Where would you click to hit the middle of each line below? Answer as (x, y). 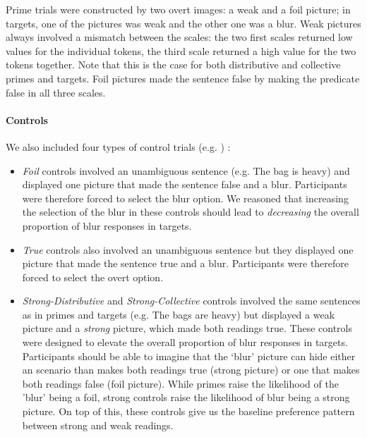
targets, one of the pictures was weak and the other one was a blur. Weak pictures (183, 23)
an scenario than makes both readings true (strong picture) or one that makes (191, 370)
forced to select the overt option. (93, 277)
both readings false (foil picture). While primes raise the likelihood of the (180, 383)
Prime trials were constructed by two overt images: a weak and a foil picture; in (178, 9)
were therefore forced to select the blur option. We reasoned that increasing (185, 198)
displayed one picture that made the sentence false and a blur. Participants (185, 184)
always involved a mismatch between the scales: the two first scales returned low (179, 37)
